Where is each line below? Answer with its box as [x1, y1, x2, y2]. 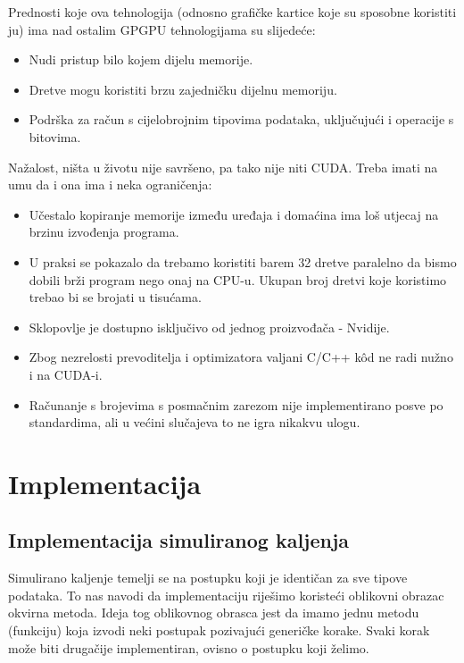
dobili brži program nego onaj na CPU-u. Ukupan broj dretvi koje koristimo [29, 270, 447, 289]
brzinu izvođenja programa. [29, 222, 179, 241]
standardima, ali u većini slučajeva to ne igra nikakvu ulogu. [29, 413, 360, 432]
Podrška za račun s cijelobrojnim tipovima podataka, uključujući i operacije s [29, 110, 454, 129]
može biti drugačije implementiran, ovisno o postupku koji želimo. [8, 638, 369, 657]
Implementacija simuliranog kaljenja [8, 526, 350, 554]
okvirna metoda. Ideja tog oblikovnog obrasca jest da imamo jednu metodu [8, 603, 419, 622]
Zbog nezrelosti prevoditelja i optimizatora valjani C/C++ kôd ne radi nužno [29, 348, 453, 366]
